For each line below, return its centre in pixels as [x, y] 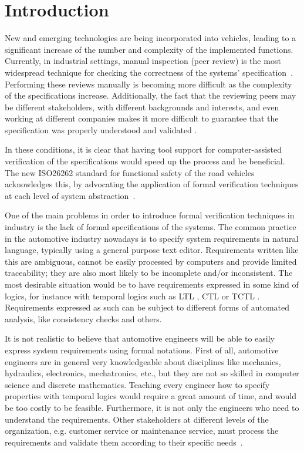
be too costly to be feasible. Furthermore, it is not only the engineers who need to [152, 407]
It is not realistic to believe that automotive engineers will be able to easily [140, 338]
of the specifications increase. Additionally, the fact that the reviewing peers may [151, 95]
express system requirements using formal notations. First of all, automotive [142, 350]
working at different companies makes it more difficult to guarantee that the [142, 118]
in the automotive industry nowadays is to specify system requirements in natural [152, 238]
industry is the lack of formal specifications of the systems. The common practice [151, 227]
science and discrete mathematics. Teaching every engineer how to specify [137, 384]
